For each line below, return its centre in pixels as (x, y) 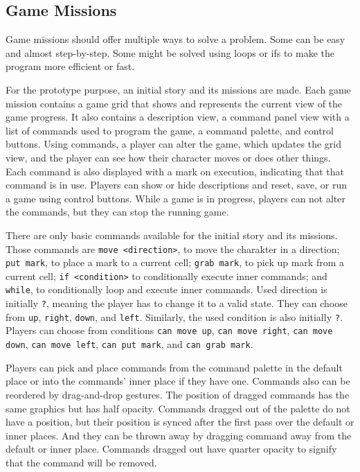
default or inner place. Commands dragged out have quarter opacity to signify (171, 449)
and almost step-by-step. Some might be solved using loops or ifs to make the (170, 52)
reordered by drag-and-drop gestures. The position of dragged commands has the (178, 394)
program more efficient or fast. (70, 66)
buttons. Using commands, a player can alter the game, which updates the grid (173, 144)
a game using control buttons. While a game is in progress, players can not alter (176, 198)
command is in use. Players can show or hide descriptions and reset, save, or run (176, 185)
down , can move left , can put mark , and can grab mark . (129, 344)
